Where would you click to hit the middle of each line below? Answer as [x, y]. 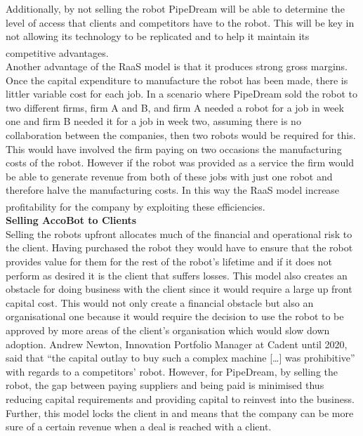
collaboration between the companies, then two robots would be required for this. [181, 135]
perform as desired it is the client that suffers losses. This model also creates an [177, 275]
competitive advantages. [57, 52]
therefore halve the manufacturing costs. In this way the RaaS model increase [173, 190]
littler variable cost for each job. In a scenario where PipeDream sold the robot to [181, 94]
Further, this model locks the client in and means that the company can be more [180, 412]
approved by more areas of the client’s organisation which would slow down [168, 330]
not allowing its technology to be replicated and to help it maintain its [158, 36]
